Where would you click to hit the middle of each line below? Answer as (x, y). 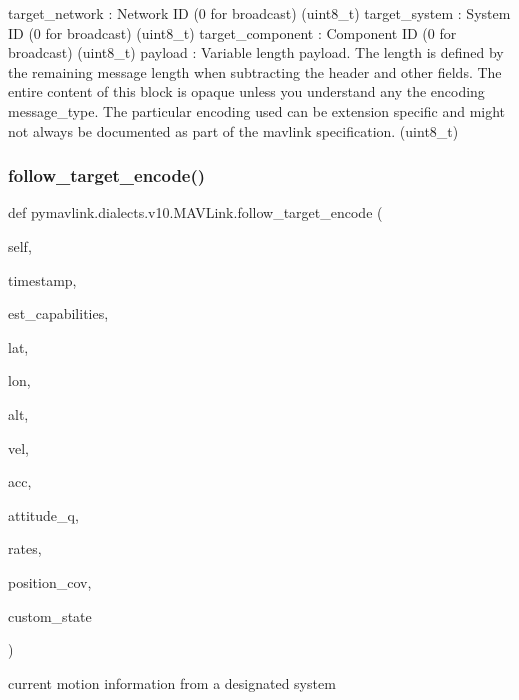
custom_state (50, 615)
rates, (25, 548)
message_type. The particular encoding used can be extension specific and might (257, 110)
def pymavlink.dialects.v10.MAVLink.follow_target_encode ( (195, 212)
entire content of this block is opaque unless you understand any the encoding (246, 91)
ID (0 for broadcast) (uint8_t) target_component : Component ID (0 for (232, 32)
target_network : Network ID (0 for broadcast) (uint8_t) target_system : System (259, 13)
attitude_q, (43, 514)
